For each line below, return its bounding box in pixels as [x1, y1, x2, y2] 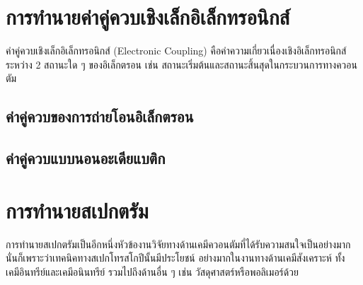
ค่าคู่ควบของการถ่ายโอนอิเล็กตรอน [6, 105, 194, 127]
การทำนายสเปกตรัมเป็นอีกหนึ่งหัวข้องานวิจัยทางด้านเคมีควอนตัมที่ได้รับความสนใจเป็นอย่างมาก [6, 236, 351, 251]
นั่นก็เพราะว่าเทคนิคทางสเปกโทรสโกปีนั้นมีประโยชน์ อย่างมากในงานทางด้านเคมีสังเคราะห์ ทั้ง [6, 250, 345, 265]
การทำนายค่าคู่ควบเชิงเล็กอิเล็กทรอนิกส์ [6, 2, 290, 31]
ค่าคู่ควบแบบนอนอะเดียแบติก [6, 147, 166, 169]
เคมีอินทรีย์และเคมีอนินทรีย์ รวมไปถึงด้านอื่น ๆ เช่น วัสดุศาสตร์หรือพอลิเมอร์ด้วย [6, 264, 299, 279]
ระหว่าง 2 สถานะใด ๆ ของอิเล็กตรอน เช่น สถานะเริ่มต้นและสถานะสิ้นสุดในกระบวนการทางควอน [6, 57, 357, 71]
